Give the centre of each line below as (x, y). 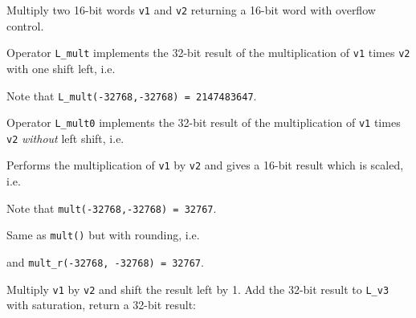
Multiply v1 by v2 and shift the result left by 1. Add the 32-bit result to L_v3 (198, 289)
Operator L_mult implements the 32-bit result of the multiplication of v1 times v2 (208, 53)
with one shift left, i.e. (61, 68)
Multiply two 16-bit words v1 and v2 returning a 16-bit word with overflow (191, 10)
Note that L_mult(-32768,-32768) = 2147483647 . (132, 95)
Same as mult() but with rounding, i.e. (103, 235)
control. (25, 25)
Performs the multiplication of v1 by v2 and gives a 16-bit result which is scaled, (205, 165)
